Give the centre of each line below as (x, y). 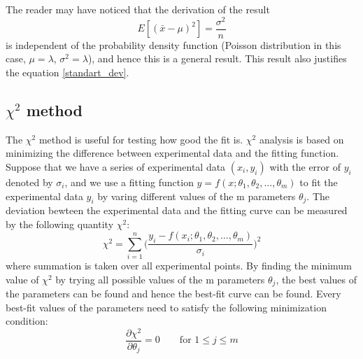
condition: (27, 321)
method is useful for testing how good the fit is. (141, 139)
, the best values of (316, 279)
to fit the (319, 182)
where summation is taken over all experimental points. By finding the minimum (179, 266)
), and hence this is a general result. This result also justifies (217, 58)
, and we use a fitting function (129, 182)
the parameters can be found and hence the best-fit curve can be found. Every (173, 294)
